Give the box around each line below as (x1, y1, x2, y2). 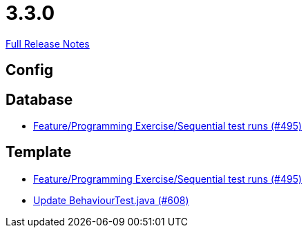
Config (6, 61, 53, 79)
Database (6, 90, 73, 108)
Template (6, 143, 72, 161)
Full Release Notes (6, 37, 90, 50)
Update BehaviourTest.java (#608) (33, 194, 189, 206)
